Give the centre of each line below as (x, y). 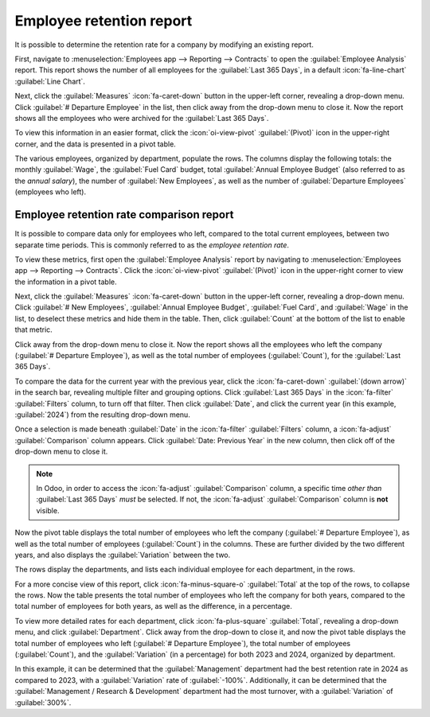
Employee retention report (104, 21)
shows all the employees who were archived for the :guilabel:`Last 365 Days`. (142, 118)
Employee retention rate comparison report (124, 215)
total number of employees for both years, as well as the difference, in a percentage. (153, 606)
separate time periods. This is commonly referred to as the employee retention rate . (152, 245)
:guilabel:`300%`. (43, 702)
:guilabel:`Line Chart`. (50, 81)
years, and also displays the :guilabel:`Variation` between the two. (123, 555)
